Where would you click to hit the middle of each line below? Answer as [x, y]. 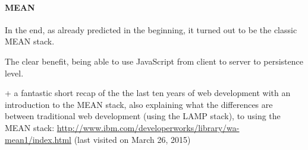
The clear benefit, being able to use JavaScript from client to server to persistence [154, 61]
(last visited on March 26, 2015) [132, 139]
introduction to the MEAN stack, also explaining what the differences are [139, 104]
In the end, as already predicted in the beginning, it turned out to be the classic [151, 29]
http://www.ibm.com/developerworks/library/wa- [148, 127]
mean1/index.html [38, 139]
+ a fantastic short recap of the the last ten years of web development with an [148, 93]
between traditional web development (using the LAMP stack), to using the [143, 116]
